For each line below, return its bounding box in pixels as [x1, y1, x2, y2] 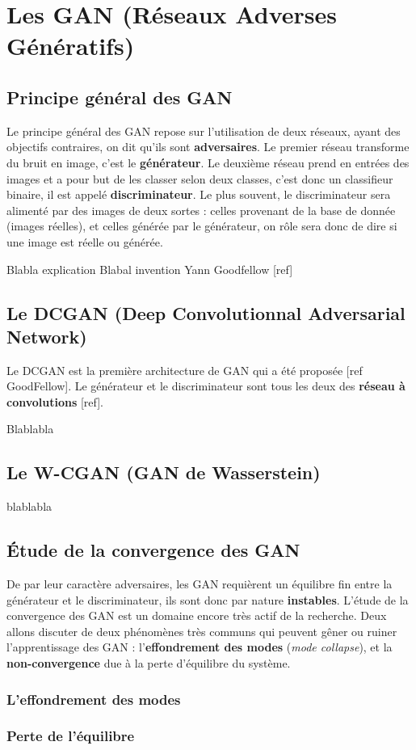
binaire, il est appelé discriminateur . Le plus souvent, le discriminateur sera [6, 186, 391, 203]
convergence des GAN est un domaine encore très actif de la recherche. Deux [6, 607, 387, 624]
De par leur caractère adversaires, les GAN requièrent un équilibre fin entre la [6, 575, 393, 592]
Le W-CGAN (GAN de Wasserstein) [6, 460, 321, 485]
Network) [6, 323, 87, 348]
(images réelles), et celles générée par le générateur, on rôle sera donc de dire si [6, 217, 397, 234]
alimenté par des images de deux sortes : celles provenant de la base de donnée [6, 201, 396, 218]
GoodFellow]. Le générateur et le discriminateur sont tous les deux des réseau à [6, 377, 405, 394]
